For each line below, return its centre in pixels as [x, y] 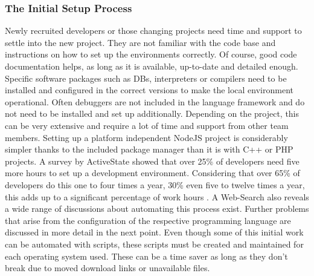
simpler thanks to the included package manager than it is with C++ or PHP [149, 149]
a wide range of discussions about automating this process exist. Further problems [157, 209]
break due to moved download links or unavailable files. [107, 268]
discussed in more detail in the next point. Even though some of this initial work [154, 232]
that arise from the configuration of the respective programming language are [148, 220]
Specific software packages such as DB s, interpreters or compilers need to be [146, 78]
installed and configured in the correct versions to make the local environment [149, 90]
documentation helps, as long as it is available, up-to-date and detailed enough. [152, 66]
